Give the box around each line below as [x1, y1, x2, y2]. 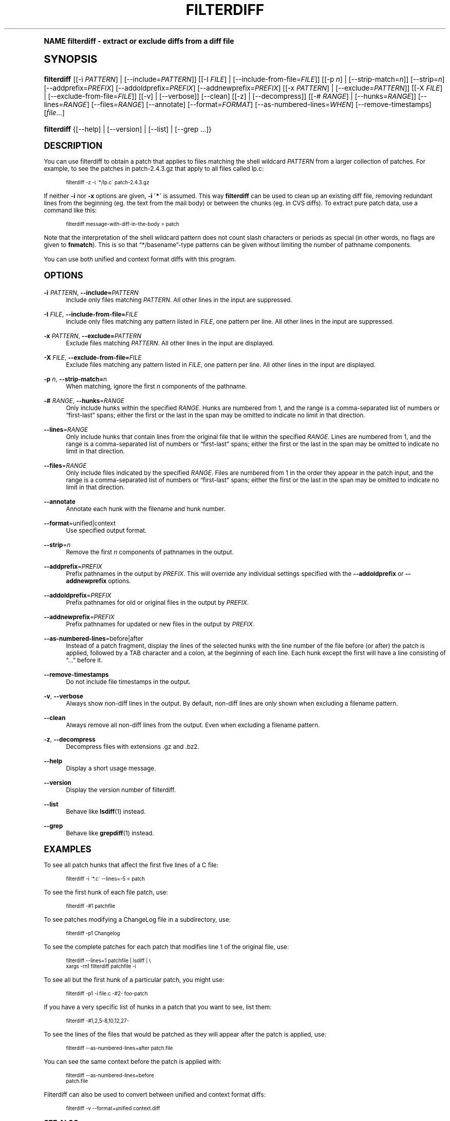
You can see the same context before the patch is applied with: [44, 1058, 221, 1065]
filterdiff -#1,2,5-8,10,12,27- [66, 1018, 129, 1024]
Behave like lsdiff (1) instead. [66, 808, 146, 815]
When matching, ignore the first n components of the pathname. [66, 382, 247, 390]
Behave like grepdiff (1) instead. [66, 829, 154, 837]
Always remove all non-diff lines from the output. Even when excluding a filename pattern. [66, 721, 320, 729]
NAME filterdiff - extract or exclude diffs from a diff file [44, 36, 234, 45]
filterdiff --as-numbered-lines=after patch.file [66, 1045, 173, 1051]
